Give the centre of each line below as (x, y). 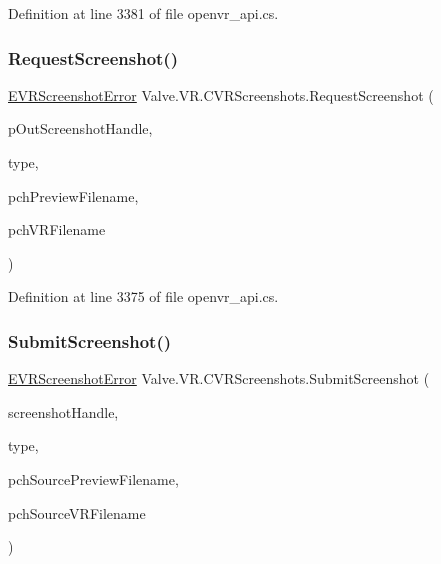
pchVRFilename (57, 229)
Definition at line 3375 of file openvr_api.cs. (143, 296)
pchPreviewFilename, (73, 195)
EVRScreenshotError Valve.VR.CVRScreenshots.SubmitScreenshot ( (219, 378)
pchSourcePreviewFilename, (93, 478)
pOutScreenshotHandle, (80, 128)
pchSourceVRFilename (77, 512)
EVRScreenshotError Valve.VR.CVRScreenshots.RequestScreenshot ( (221, 94)
